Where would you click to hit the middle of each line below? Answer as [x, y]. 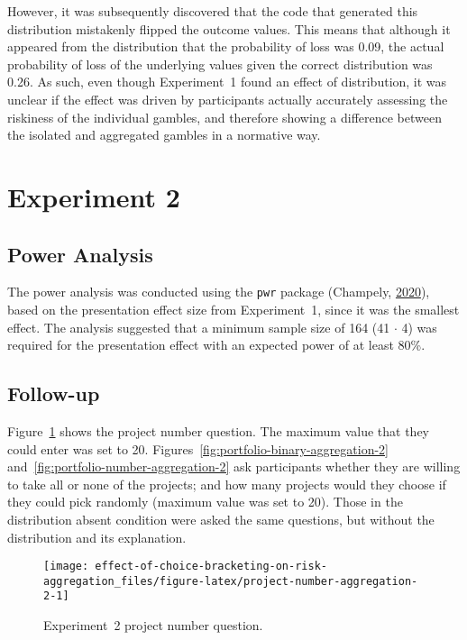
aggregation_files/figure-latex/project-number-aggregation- [231, 581]
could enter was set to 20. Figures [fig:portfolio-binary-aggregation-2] [198, 448]
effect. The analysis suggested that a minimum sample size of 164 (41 [199, 327]
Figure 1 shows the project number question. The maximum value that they [218, 430]
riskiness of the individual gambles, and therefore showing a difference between [224, 117]
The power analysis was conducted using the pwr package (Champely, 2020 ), [219, 292]
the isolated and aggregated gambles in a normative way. [164, 135]
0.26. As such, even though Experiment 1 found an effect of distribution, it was [227, 82]
